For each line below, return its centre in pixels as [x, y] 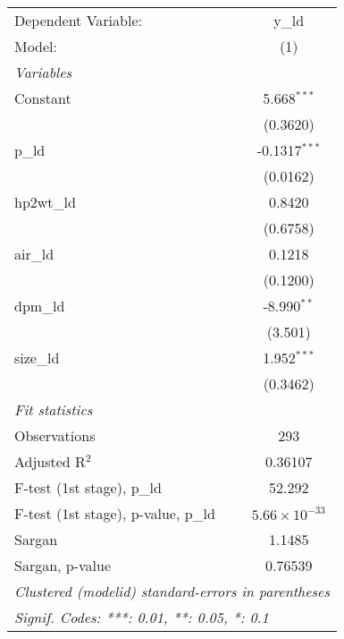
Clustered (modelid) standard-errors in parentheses [172, 591]
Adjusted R [50, 461]
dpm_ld [40, 306]
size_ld [37, 358]
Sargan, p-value [63, 565]
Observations [55, 435]
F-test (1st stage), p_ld [88, 487]
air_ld [34, 254]
